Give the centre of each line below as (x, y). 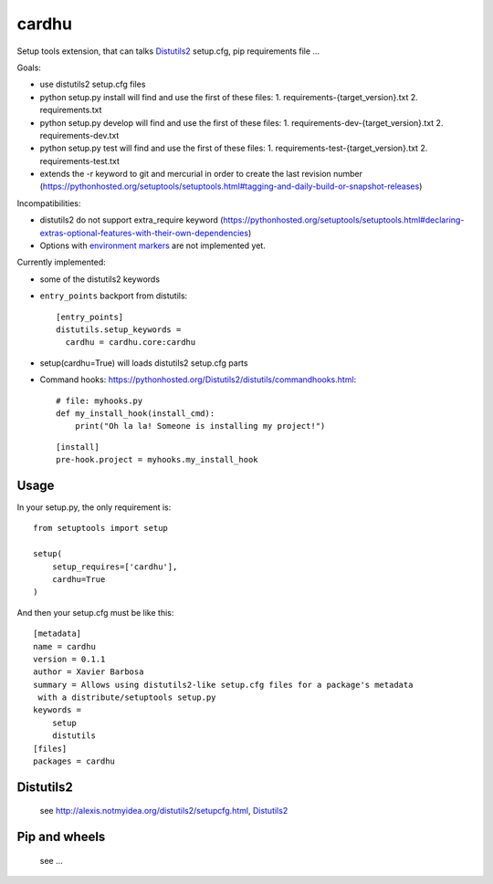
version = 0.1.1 (69, 659)
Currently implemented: (61, 262)
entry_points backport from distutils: (114, 296)
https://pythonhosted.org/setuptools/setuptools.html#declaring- (344, 220)
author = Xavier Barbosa (89, 672)
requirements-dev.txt (79, 135)
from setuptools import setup (101, 528)
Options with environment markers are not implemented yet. (153, 245)
